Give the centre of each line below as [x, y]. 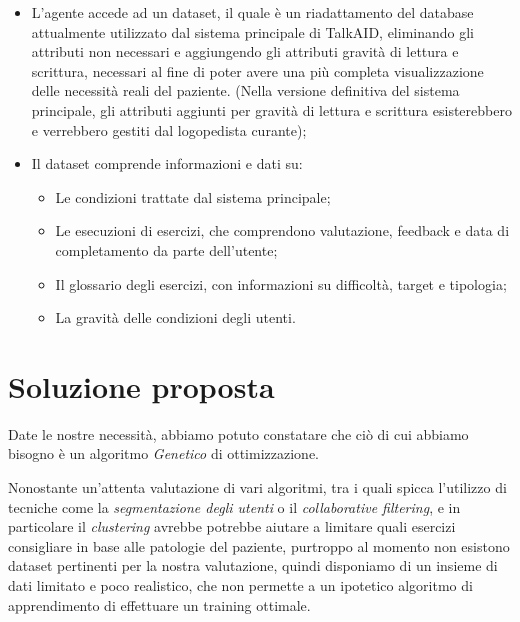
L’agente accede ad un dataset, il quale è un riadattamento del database [252, 12]
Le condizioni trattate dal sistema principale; [193, 196]
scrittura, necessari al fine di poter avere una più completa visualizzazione [257, 70]
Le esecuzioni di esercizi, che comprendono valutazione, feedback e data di [282, 230]
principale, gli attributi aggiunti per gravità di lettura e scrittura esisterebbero [271, 109]
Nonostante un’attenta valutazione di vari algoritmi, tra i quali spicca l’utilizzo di [257, 487]
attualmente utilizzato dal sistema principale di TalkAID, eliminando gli [252, 31]
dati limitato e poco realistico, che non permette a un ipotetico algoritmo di [240, 585]
